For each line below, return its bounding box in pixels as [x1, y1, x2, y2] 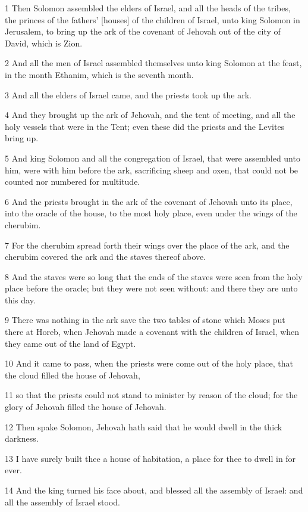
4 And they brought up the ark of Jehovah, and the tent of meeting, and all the [5, 108, 296, 121]
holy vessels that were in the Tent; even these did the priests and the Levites [5, 120, 285, 132]
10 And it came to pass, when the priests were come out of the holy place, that [5, 357, 293, 370]
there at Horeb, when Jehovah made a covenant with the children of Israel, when [5, 325, 300, 338]
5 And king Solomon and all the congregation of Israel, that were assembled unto [5, 151, 300, 164]
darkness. [5, 432, 39, 445]
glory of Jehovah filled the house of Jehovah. [5, 401, 166, 413]
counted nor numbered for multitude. [5, 175, 140, 188]
